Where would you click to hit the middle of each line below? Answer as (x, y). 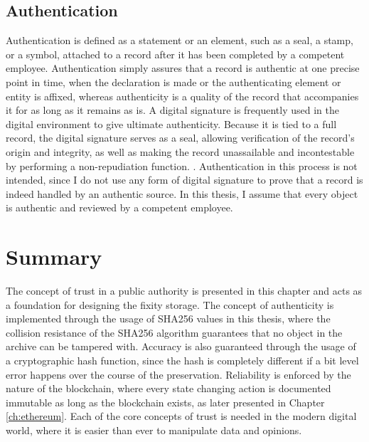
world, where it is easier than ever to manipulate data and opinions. (154, 430)
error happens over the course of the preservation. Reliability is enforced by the (178, 374)
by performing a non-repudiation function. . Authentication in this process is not (182, 165)
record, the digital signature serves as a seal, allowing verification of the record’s (180, 138)
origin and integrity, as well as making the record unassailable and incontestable (180, 151)
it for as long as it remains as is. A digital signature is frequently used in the (172, 110)
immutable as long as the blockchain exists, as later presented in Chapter (165, 402)
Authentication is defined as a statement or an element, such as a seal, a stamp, (180, 40)
